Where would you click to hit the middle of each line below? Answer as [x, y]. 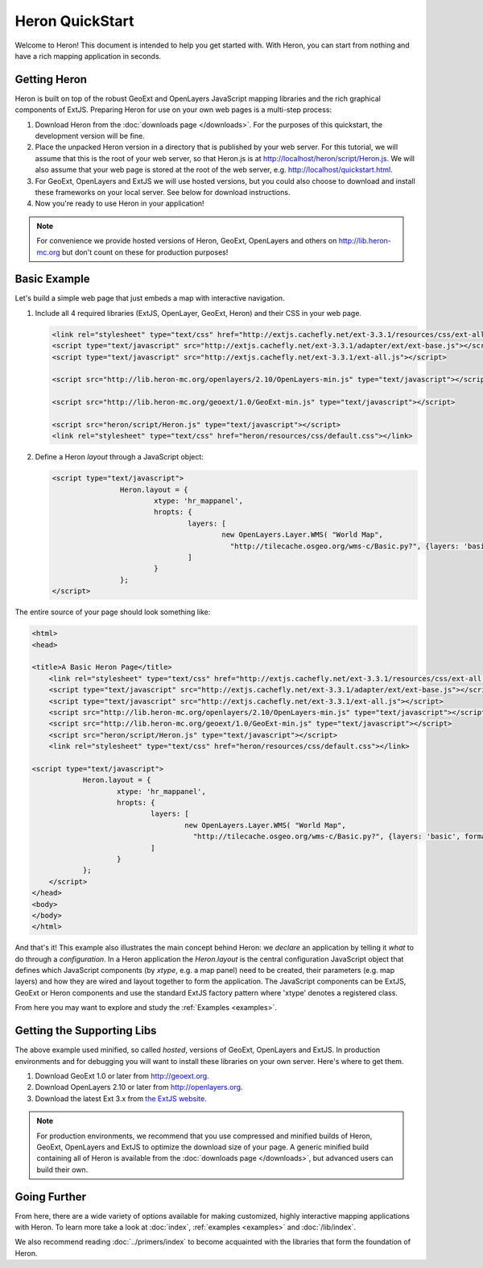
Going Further [51, 1197]
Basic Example [52, 279]
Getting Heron [51, 79]
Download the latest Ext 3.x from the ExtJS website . [121, 1098]
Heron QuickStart [74, 21]
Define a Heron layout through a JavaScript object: [120, 457]
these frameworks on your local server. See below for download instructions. [163, 192]
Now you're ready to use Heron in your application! [120, 204]
